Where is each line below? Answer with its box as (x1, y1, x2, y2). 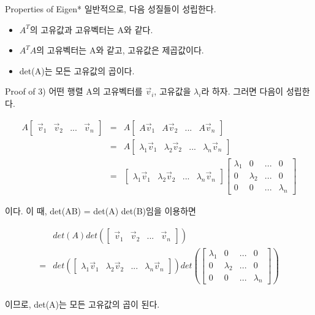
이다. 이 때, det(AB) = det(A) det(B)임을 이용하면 (5, 204, 196, 217)
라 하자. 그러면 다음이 (201, 85, 284, 98)
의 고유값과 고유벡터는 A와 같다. (29, 23, 153, 36)
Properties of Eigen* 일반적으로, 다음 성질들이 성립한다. (5, 2, 216, 15)
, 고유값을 (154, 85, 191, 98)
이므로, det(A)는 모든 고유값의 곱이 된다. (5, 298, 160, 311)
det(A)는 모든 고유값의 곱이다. (19, 64, 135, 77)
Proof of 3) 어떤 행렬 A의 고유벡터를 (5, 85, 143, 98)
